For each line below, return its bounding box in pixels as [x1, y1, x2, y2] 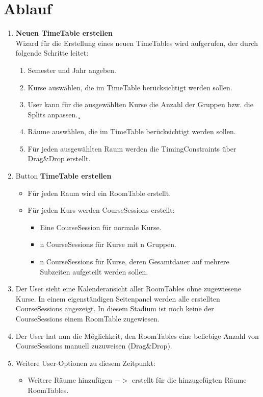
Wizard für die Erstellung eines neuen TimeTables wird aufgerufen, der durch [15, 37, 258, 48]
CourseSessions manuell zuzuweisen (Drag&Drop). [15, 340, 172, 351]
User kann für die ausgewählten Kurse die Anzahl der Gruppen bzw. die [28, 99, 253, 110]
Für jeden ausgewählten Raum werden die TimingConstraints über [28, 143, 236, 154]
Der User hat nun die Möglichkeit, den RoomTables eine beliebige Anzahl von [15, 330, 259, 341]
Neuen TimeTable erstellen [15, 28, 113, 38]
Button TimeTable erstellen [15, 170, 112, 181]
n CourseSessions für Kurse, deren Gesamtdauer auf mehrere [40, 256, 229, 267]
